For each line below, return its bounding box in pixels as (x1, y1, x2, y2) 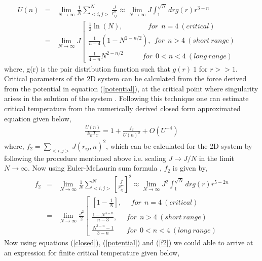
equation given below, (4, 113, 71, 123)
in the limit (199, 152, 234, 163)
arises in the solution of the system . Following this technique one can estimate (4, 93, 249, 104)
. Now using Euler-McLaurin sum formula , (27, 162, 162, 173)
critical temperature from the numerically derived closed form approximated (4, 103, 241, 114)
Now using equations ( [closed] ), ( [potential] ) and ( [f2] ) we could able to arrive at (4, 237, 253, 248)
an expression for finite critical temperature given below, (4, 247, 180, 257)
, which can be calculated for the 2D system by (106, 140, 252, 151)
